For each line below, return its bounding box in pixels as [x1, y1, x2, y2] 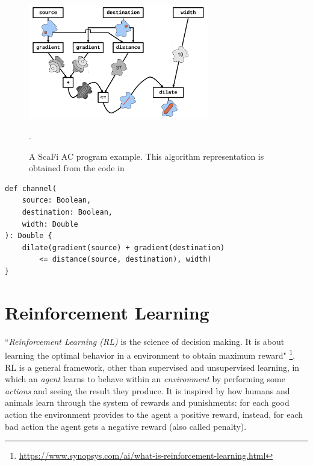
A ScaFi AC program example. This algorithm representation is [29, 150, 264, 162]
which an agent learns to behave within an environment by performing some [5, 373, 285, 385]
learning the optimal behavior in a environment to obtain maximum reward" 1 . [5, 347, 296, 361]
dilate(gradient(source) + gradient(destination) [22, 243, 225, 252]
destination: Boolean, [22, 208, 113, 216]
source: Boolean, [22, 196, 91, 205]
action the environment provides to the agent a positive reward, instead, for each [5, 408, 303, 420]
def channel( [5, 184, 57, 193]
